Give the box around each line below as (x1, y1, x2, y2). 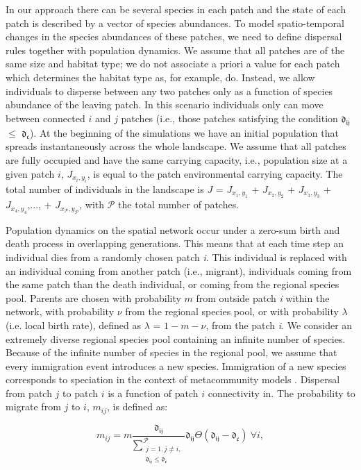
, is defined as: (106, 399, 168, 414)
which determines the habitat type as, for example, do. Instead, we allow (6, 69, 315, 84)
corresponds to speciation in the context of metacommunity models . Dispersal (6, 372, 340, 387)
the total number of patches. (118, 197, 240, 212)
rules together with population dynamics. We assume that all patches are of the (6, 42, 345, 57)
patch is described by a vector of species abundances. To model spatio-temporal (6, 15, 344, 30)
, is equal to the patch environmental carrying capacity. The (87, 166, 343, 181)
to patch (62, 385, 98, 400)
